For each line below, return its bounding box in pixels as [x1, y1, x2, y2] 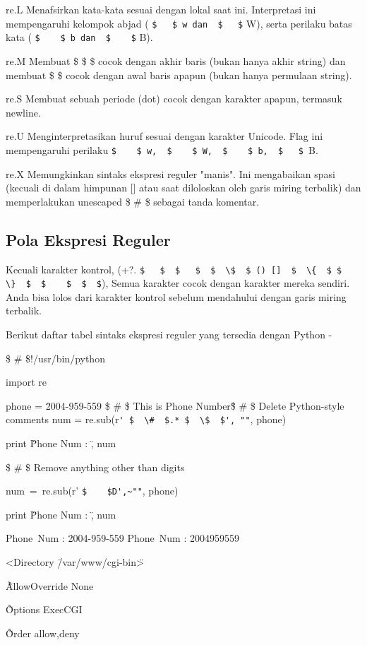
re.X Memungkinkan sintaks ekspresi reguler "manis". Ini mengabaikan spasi [6, 166, 335, 181]
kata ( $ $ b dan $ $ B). [6, 30, 153, 45]
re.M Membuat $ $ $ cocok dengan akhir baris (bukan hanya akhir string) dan [6, 53, 346, 68]
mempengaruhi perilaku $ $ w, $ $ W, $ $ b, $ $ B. [6, 142, 318, 157]
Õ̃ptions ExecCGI [6, 602, 83, 617]
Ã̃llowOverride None [6, 578, 94, 593]
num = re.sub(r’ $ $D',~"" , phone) [6, 483, 179, 498]
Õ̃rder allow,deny [6, 625, 80, 640]
